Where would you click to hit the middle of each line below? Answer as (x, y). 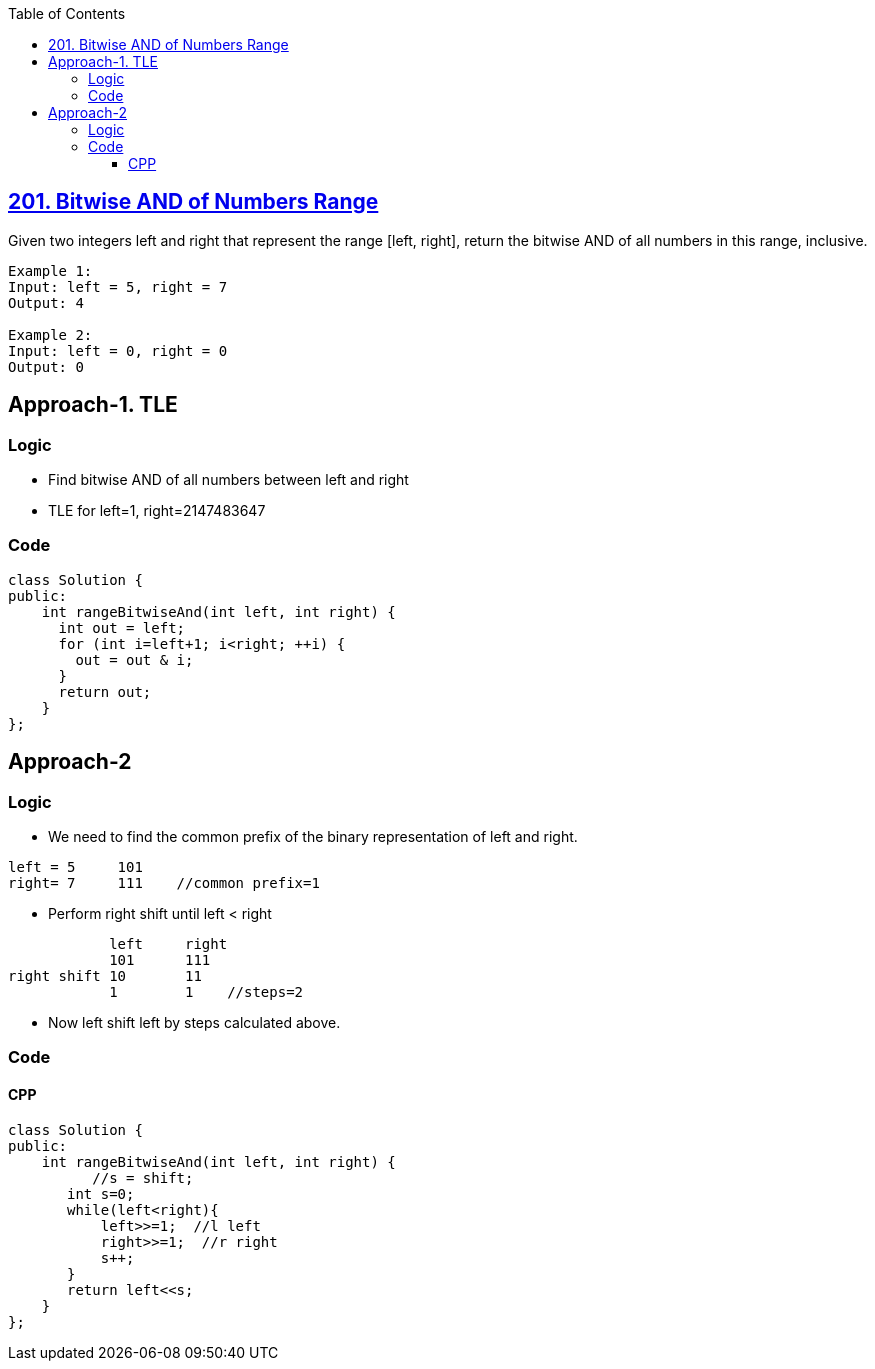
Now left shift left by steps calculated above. (194, 1023)
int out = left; (122, 627)
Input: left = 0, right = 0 (118, 350)
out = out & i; (134, 659)
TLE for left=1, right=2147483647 (157, 511)
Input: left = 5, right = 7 (118, 286)
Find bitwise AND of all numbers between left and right (228, 480)
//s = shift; (143, 1177)
